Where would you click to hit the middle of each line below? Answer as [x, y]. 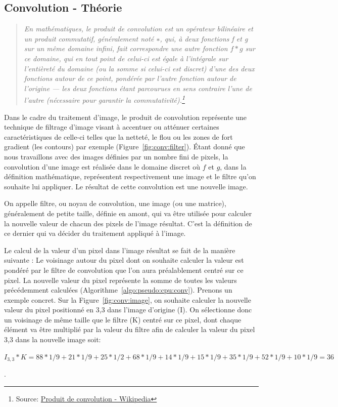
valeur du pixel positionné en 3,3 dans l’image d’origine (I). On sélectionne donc [128, 310]
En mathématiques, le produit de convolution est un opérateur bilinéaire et [139, 29]
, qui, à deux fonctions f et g [204, 38]
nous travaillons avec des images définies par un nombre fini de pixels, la [116, 156]
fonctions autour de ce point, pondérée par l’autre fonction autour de [130, 78]
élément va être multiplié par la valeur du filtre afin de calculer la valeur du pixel [130, 329]
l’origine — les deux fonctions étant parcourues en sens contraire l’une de [138, 88]
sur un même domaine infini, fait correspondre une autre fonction [126, 48]
